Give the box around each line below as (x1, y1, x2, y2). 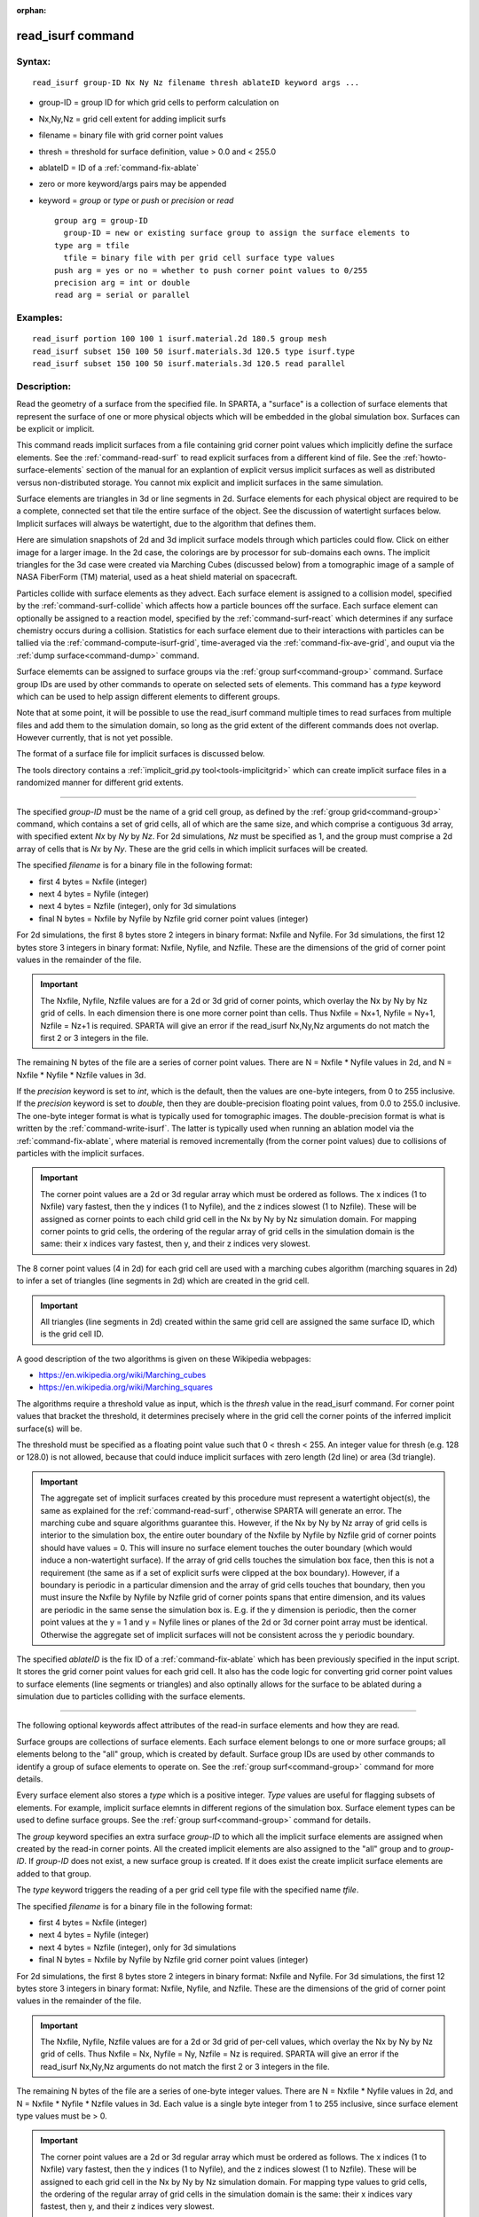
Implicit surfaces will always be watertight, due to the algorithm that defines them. (16, 518, 317, 529)
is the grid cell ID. (40, 1328, 104, 1339)
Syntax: (16, 55, 51, 67)
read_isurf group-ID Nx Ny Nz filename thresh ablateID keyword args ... (32, 77, 360, 88)
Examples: (16, 311, 63, 324)
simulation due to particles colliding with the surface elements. (16, 1691, 246, 1702)
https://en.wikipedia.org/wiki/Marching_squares (38, 1382, 213, 1392)
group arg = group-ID (54, 215, 148, 226)
